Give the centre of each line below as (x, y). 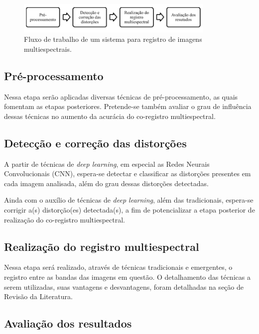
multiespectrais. (48, 49)
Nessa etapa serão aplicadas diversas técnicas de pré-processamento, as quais (121, 96)
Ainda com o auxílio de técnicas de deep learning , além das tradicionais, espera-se (129, 200)
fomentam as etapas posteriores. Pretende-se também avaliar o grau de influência (128, 106)
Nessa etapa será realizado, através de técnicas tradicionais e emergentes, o (118, 267)
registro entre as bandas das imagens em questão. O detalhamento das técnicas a (127, 277)
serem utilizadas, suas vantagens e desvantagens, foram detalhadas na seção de (124, 286)
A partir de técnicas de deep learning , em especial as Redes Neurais (107, 164)
